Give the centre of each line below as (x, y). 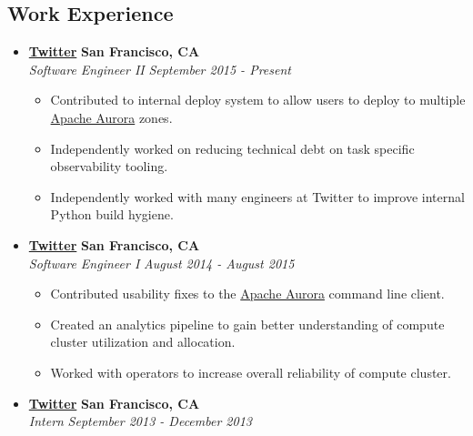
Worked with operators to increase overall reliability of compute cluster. (251, 372)
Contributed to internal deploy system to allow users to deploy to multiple (258, 100)
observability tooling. (109, 166)
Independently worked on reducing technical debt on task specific (232, 148)
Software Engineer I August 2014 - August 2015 (161, 263)
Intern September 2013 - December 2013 (140, 421)
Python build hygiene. (112, 214)
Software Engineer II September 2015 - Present (160, 69)
